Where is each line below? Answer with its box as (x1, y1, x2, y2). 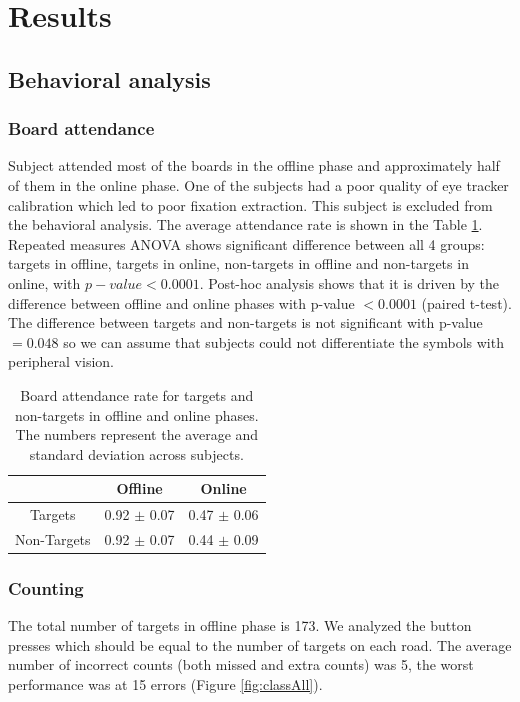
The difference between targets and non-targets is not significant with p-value (8, 312, 483, 333)
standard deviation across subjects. (29, 443, 244, 464)
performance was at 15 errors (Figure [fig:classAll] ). (8, 674, 323, 695)
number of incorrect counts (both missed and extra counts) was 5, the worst (8, 654, 474, 675)
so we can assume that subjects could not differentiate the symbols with (63, 331, 504, 352)
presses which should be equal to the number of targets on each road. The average (8, 634, 512, 655)
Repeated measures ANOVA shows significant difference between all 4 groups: (8, 233, 485, 254)
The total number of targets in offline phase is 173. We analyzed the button (8, 615, 472, 636)
